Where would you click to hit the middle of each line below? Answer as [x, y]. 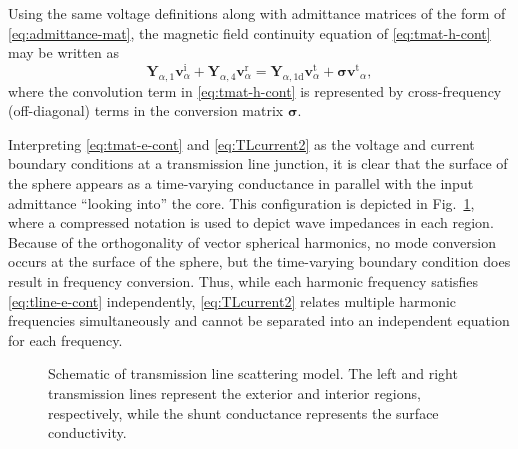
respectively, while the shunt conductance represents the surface [243, 412]
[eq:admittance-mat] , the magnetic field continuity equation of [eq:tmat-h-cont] [249, 32]
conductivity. [87, 432]
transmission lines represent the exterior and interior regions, [234, 392]
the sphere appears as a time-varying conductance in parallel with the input [241, 183]
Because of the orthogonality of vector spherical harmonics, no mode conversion [252, 241]
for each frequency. [65, 339]
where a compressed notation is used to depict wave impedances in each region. [251, 222]
